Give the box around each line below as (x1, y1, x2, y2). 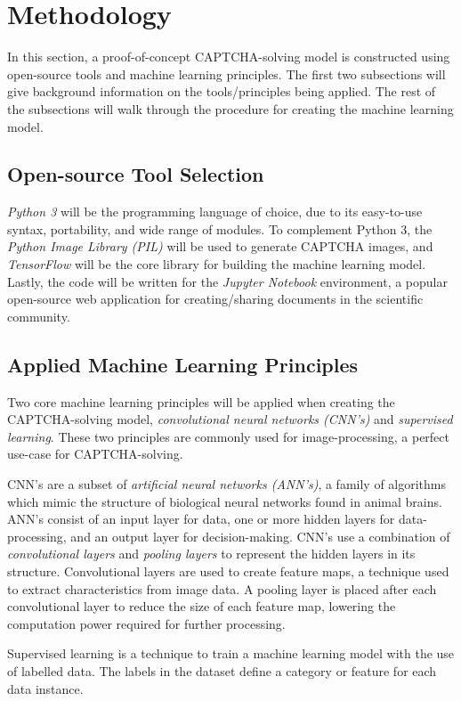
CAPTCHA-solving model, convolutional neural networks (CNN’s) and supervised (7, 410, 453, 428)
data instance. (7, 679, 84, 697)
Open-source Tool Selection (7, 160, 264, 188)
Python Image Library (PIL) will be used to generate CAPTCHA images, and (7, 237, 433, 256)
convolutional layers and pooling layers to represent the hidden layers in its (7, 544, 416, 563)
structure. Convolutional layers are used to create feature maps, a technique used (7, 562, 449, 580)
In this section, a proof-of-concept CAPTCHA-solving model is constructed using (7, 47, 450, 66)
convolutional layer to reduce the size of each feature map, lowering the (7, 597, 396, 615)
